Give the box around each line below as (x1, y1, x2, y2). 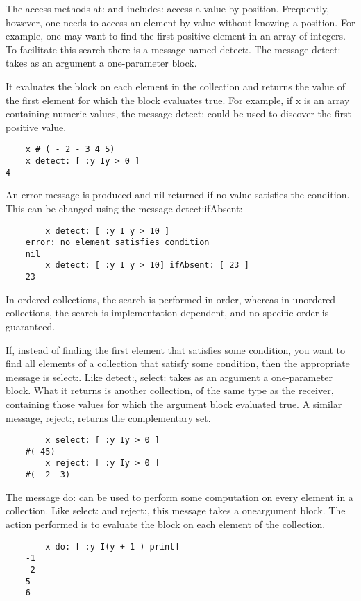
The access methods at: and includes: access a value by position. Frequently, (6, 1, 330, 15)
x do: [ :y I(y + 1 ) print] (45, 541, 180, 552)
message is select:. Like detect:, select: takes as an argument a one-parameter (6, 369, 333, 384)
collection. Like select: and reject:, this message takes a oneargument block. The (6, 503, 346, 518)
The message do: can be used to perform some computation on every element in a (6, 489, 353, 504)
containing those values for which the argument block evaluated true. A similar (6, 396, 342, 411)
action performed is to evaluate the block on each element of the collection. (6, 516, 326, 531)
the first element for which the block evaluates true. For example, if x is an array (6, 92, 350, 107)
